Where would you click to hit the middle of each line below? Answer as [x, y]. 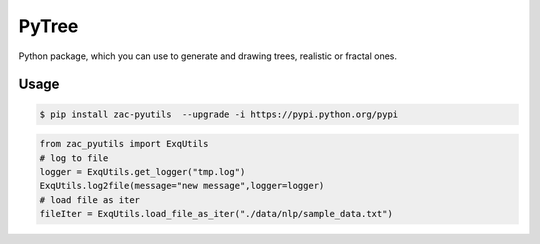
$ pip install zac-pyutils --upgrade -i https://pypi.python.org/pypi [219, 114]
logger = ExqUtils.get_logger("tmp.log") [142, 171]
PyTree [48, 26]
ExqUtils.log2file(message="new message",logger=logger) [182, 186]
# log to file [74, 158]
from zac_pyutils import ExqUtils [124, 144]
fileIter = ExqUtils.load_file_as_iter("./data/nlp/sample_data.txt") [216, 214]
